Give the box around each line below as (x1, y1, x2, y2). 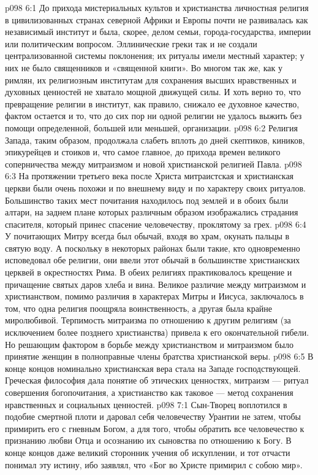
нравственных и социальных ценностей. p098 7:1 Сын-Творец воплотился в (5, 398, 287, 411)
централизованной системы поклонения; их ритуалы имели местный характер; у (5, 49, 305, 62)
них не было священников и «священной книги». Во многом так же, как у (5, 61, 282, 74)
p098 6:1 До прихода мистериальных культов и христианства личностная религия (5, 1, 309, 14)
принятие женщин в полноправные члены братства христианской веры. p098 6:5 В (5, 350, 314, 363)
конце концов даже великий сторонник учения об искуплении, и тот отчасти (5, 446, 290, 458)
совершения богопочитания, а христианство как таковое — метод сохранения (5, 386, 293, 398)
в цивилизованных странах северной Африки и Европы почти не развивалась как (5, 13, 308, 26)
